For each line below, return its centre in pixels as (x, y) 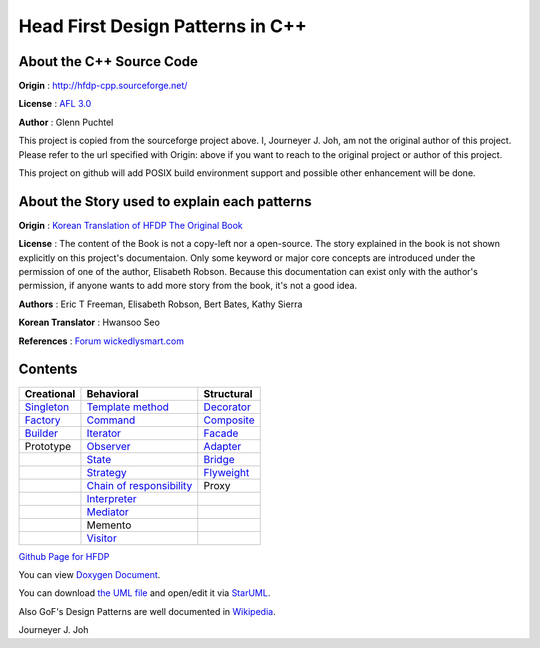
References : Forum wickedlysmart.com (101, 341)
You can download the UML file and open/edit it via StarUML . (144, 593)
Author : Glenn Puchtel (66, 122)
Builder (41, 433)
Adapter (222, 446)
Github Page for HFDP (64, 556)
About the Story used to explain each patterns (165, 201)
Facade (221, 433)
